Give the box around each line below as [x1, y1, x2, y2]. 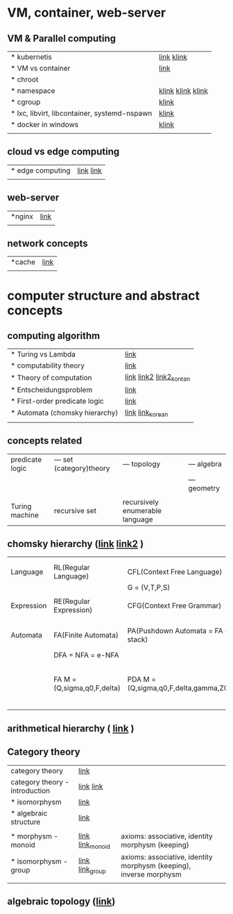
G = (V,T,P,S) [127, 583, 171, 592]
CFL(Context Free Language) [127, 567, 223, 577]
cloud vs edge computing [7, 146, 120, 157]
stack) [127, 635, 148, 644]
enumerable [122, 506, 162, 515]
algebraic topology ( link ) [7, 896, 116, 908]
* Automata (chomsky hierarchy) [10, 408, 119, 417]
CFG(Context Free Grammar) [127, 601, 222, 611]
